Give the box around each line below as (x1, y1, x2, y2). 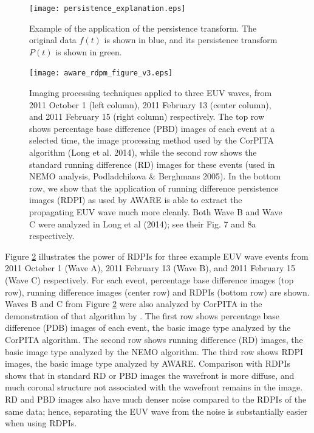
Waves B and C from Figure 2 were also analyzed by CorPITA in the (5, 297, 262, 310)
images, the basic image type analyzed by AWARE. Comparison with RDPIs (5, 357, 290, 370)
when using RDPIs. (5, 417, 77, 429)
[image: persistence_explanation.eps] (29, 4, 186, 13)
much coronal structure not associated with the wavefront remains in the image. (5, 381, 303, 393)
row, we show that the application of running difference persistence (29, 181, 279, 194)
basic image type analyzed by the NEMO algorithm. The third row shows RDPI (5, 345, 304, 358)
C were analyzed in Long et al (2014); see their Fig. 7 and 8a (29, 217, 256, 230)
